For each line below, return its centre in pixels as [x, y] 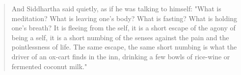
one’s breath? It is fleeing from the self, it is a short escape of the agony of [123, 28]
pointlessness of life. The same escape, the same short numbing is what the [124, 47]
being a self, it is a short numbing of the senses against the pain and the [120, 37]
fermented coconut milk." [49, 66]
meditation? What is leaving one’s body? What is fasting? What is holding [124, 18]
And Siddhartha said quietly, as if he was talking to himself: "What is [116, 8]
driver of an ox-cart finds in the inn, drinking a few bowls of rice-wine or [121, 56]
